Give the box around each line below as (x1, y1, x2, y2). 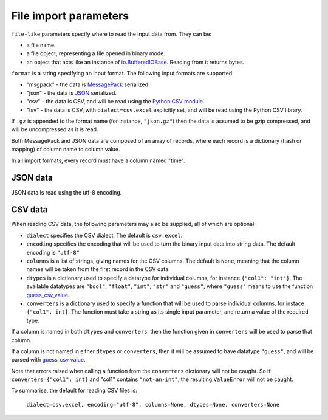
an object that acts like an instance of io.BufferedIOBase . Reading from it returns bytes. (26, 58, 245, 66)
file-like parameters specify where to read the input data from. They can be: (11, 30, 212, 38)
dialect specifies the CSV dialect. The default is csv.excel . (26, 232, 183, 239)
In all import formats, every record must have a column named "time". (11, 157, 185, 164)
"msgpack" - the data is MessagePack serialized (26, 81, 149, 88)
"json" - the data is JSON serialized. (26, 89, 117, 97)
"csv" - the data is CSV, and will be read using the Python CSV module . (26, 98, 205, 105)
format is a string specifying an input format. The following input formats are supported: (11, 70, 234, 77)
